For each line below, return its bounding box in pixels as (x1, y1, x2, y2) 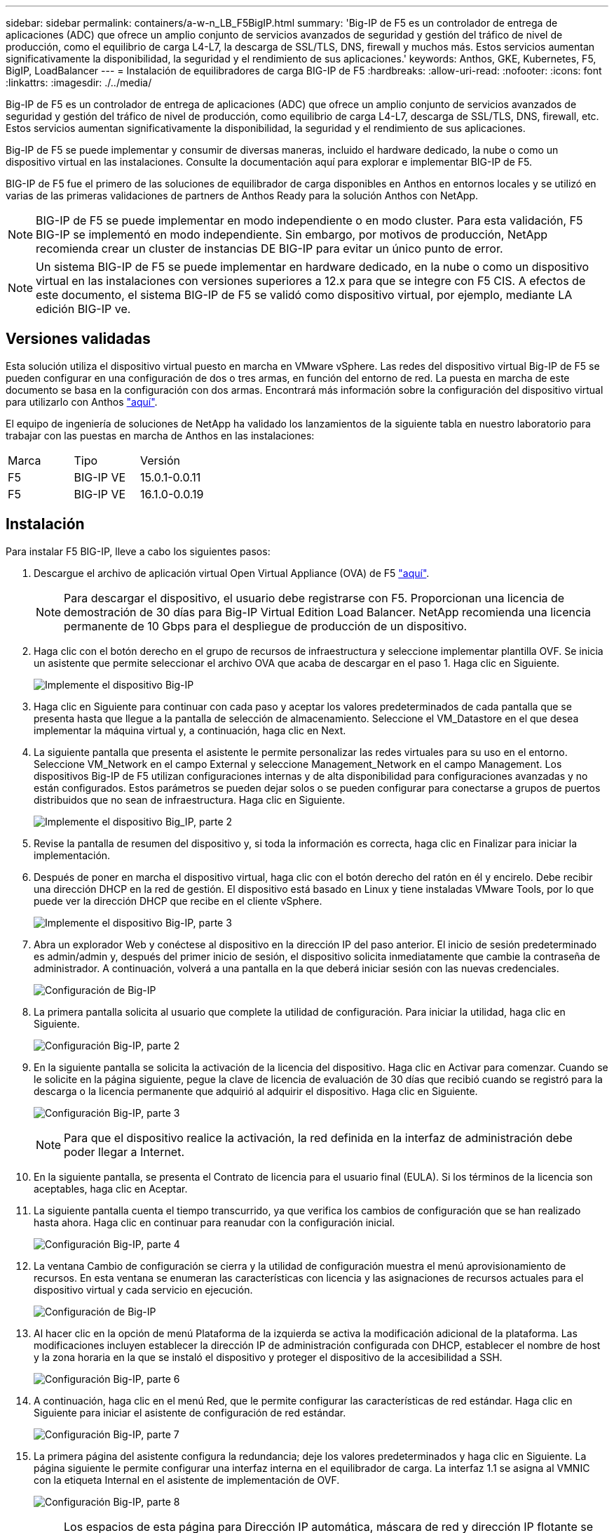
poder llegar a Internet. (64, 1144, 185, 1159)
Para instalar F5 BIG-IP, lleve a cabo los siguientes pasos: (6, 545, 271, 557)
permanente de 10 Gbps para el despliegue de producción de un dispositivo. (64, 618, 468, 633)
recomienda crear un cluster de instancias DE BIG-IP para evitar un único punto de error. (36, 241, 503, 255)
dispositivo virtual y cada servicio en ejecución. (34, 1283, 253, 1296)
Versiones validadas (6, 330, 151, 348)
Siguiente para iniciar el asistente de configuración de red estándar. (34, 1406, 346, 1419)
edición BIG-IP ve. (36, 302, 131, 316)
